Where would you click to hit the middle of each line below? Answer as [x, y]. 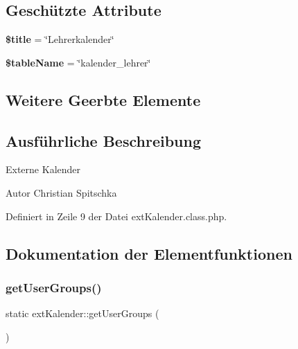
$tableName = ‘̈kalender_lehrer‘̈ [78, 62]
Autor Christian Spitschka [61, 192]
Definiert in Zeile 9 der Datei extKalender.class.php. [116, 216]
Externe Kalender [43, 169]
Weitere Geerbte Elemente [103, 99]
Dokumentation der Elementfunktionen [149, 253]
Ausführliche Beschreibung [103, 140]
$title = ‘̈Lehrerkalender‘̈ [60, 39]
